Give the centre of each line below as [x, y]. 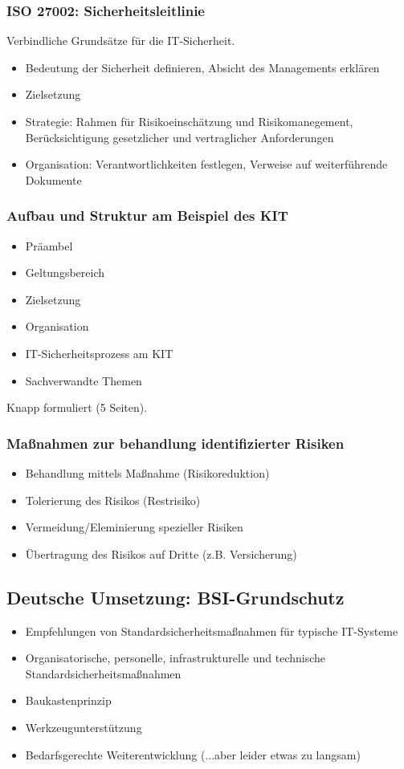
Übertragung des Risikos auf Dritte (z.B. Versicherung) [161, 553]
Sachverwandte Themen [84, 380]
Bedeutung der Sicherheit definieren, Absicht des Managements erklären [202, 67]
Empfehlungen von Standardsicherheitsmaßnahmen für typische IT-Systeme [212, 631]
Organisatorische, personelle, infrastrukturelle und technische [175, 658]
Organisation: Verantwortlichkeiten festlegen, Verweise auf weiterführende [206, 164]
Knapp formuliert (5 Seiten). [77, 407]
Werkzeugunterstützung [84, 727]
